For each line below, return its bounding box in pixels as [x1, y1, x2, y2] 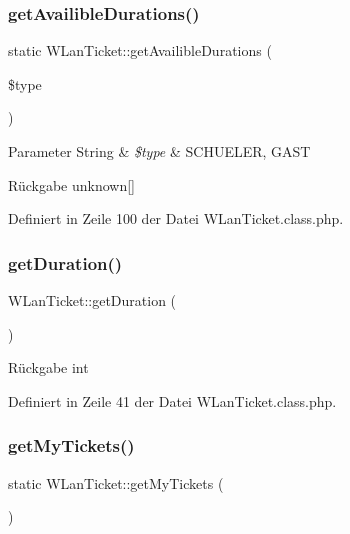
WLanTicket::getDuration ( [8, 290, 177, 310]
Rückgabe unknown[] [8, 174, 136, 195]
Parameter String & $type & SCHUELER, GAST [8, 141, 311, 161]
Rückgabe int [8, 357, 89, 378]
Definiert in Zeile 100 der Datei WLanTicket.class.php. [8, 208, 344, 229]
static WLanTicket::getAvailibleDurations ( [8, 40, 272, 61]
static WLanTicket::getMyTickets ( [8, 472, 224, 493]
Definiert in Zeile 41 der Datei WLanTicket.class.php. [8, 390, 337, 411]
